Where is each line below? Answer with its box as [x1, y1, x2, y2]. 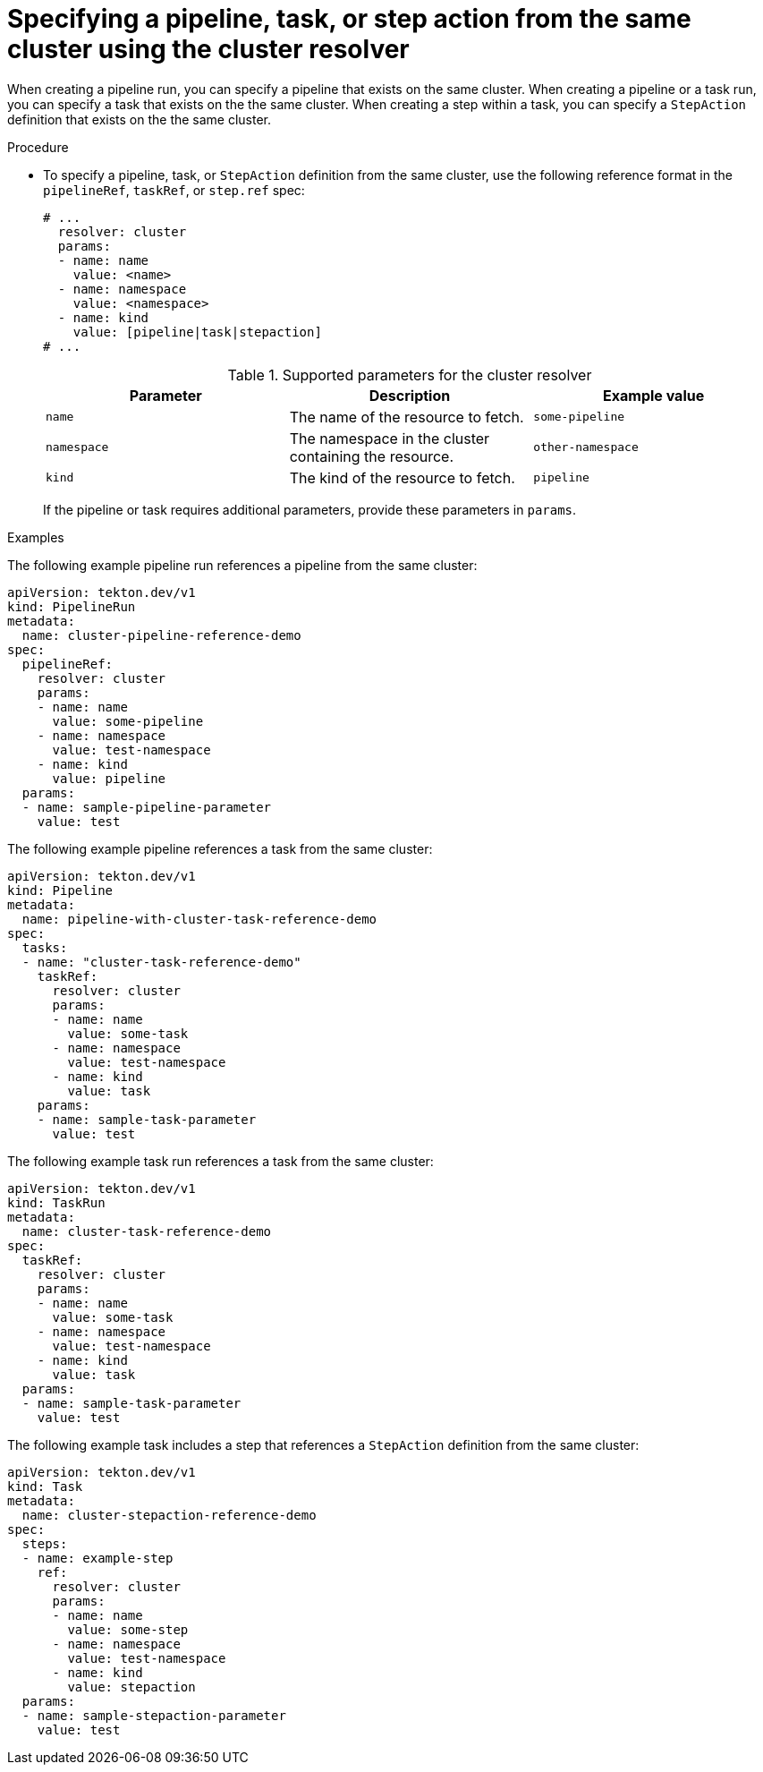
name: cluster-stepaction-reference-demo [21, 1507, 317, 1522]
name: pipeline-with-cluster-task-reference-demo [21, 911, 377, 926]
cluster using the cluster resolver [7, 34, 410, 64]
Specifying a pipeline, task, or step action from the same [7, 4, 691, 34]
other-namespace [533, 440, 639, 455]
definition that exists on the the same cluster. [7, 111, 272, 127]
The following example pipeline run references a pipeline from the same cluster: [7, 557, 478, 573]
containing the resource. [289, 447, 454, 465]
